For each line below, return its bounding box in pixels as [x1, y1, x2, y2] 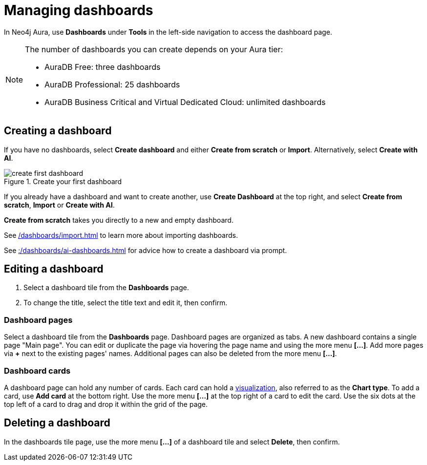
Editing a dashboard [4, 263, 104, 275]
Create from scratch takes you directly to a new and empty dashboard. [4, 215, 234, 224]
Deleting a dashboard [4, 417, 110, 429]
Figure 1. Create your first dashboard [4, 177, 122, 186]
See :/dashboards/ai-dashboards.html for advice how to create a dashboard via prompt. [4, 246, 287, 254]
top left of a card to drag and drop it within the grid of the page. [4, 400, 208, 408]
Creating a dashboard [4, 125, 112, 137]
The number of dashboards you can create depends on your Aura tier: [25, 44, 283, 54]
